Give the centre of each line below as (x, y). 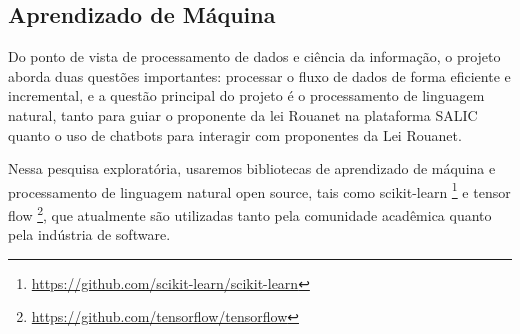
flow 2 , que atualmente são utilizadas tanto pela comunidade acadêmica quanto (250, 213)
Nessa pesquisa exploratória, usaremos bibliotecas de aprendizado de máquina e (252, 168)
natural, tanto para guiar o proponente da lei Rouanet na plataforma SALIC (243, 114)
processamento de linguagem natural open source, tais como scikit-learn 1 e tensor (259, 190)
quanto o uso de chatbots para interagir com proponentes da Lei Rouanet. (235, 134)
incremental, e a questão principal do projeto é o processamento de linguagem (246, 95)
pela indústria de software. (89, 234)
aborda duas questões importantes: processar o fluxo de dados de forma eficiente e (259, 75)
